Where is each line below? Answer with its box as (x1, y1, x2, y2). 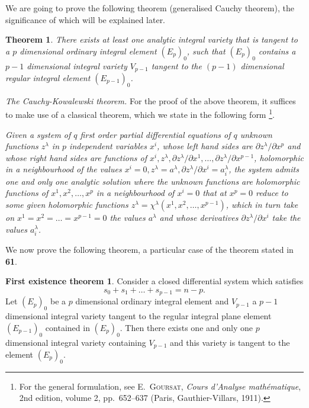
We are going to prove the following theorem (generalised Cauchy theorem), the (5, 2, 294, 14)
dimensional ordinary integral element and (75, 295, 229, 307)
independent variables (69, 140, 147, 152)
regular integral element (5, 72, 91, 84)
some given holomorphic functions (5, 198, 128, 211)
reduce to (256, 187, 288, 199)
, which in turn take (226, 198, 298, 211)
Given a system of (5, 128, 71, 140)
